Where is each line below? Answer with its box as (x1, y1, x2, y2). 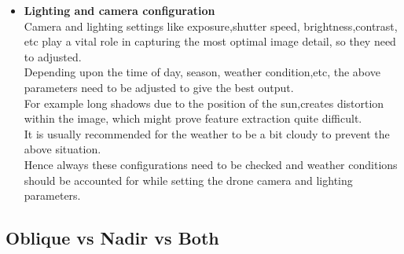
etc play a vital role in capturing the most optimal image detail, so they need (24, 33, 396, 50)
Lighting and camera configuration (24, 2, 215, 18)
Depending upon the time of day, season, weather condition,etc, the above (24, 64, 380, 80)
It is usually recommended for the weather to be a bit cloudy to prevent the (24, 125, 390, 142)
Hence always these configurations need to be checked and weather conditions (24, 156, 398, 172)
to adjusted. (24, 48, 82, 64)
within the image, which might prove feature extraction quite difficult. (24, 110, 362, 127)
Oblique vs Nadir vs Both (6, 226, 219, 250)
